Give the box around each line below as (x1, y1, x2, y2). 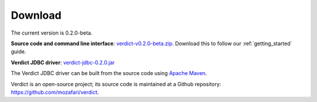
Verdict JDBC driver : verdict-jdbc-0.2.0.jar (11, 59, 115, 66)
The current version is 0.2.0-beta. (11, 29, 93, 36)
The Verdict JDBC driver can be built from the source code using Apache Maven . (11, 70, 207, 77)
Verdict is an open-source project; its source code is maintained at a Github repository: (11, 80, 221, 87)
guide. (11, 48, 26, 55)
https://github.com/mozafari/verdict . (11, 89, 99, 96)
